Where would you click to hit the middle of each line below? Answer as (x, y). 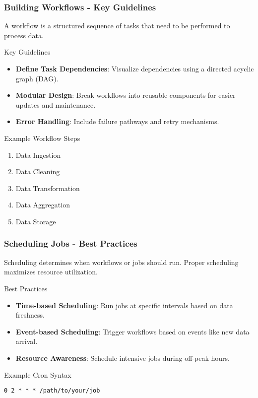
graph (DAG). (37, 78)
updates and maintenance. (56, 104)
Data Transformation (48, 188)
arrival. (27, 341)
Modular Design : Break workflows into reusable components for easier (126, 95)
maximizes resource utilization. (51, 272)
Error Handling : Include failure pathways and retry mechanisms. (117, 121)
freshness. (30, 315)
